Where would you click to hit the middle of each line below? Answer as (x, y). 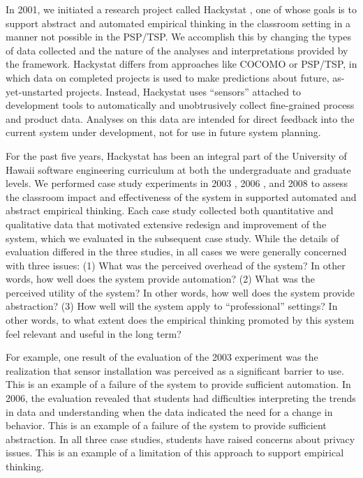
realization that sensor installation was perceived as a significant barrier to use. (175, 370)
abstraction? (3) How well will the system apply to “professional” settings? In (172, 306)
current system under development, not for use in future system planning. (163, 132)
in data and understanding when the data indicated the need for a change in (169, 411)
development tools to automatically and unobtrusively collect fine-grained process (180, 105)
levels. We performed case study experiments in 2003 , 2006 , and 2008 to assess (177, 183)
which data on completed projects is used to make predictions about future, (168, 77)
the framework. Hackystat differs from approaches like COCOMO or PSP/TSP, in (181, 64)
